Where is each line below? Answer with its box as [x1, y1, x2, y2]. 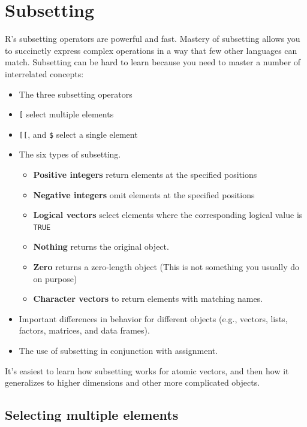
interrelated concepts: [5, 67, 84, 80]
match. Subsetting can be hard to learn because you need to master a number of [5, 56, 301, 68]
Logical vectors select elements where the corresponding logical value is [33, 208, 303, 221]
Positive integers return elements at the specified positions [33, 168, 257, 180]
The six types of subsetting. [19, 148, 121, 160]
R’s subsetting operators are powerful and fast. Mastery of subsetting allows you [5, 32, 300, 45]
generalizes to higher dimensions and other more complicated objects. [5, 376, 260, 389]
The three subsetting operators [19, 87, 133, 100]
